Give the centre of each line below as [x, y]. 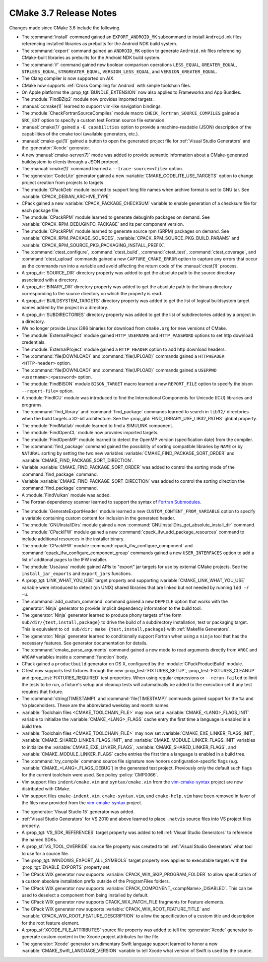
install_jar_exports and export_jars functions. [77, 574]
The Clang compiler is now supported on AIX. [68, 78]
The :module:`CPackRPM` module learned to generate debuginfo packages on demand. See [116, 217]
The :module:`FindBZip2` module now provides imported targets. [88, 99]
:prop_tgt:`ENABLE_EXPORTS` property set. [66, 867]
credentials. [33, 342]
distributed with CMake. [46, 789]
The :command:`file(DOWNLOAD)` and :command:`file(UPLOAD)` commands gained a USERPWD [119, 370]
